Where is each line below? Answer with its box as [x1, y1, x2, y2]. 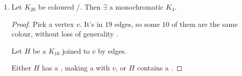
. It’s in [79, 18, 103, 29]
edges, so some [114, 18, 160, 29]
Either [11, 62, 32, 73]
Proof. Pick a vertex [11, 18, 74, 29]
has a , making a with [42, 62, 110, 73]
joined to [62, 45, 90, 56]
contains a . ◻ [137, 62, 183, 73]
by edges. [98, 45, 127, 56]
